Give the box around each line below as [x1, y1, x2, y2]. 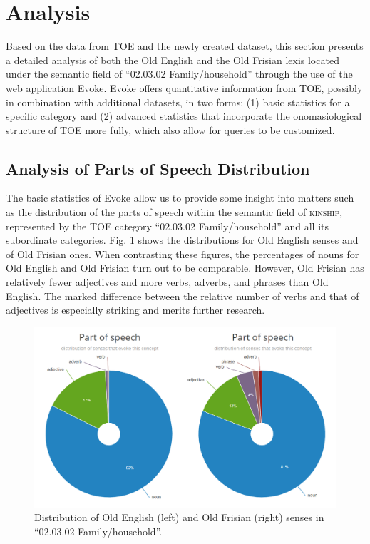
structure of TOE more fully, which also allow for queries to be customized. [6, 122, 335, 137]
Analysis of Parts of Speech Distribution [6, 157, 310, 179]
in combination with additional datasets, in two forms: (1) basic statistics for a [6, 94, 350, 109]
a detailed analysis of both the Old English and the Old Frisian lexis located [6, 52, 339, 67]
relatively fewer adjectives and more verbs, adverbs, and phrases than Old [6, 274, 329, 289]
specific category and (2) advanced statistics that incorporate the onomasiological [6, 108, 362, 123]
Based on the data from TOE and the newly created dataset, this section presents [6, 39, 364, 53]
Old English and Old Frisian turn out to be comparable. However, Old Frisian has [6, 260, 364, 275]
